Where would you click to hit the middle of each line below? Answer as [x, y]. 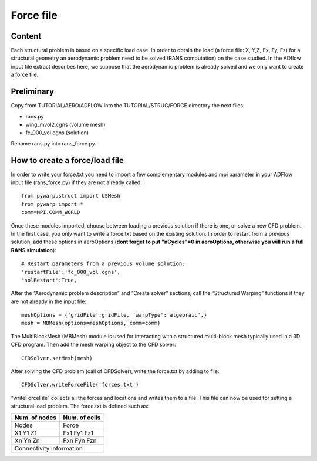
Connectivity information [49, 448]
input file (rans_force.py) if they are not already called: [76, 182]
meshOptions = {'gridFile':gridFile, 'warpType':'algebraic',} [114, 315]
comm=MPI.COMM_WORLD [51, 212]
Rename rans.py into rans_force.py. [53, 143]
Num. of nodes [36, 418]
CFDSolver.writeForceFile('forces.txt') [80, 385]
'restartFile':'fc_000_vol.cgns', [71, 272]
